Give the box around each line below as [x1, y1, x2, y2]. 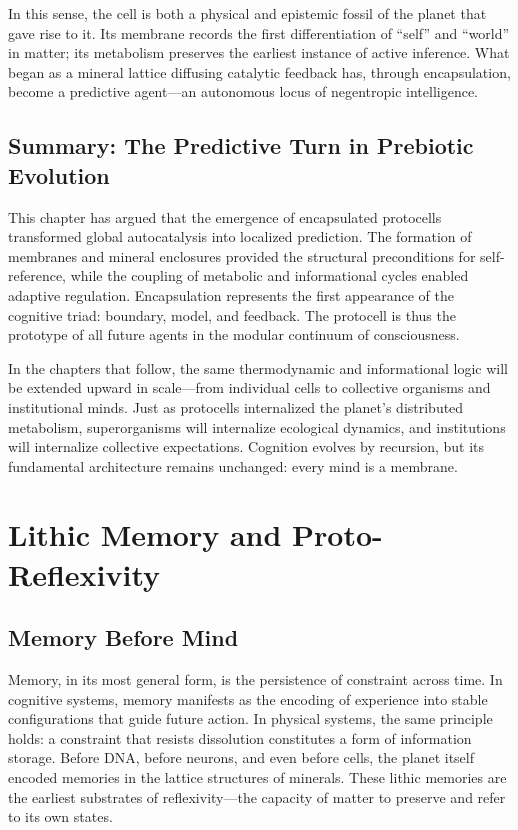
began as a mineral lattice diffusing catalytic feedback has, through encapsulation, [8, 61, 511, 82]
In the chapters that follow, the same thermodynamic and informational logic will [8, 357, 509, 378]
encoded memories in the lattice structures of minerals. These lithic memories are [8, 767, 507, 788]
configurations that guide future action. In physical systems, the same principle [8, 708, 493, 729]
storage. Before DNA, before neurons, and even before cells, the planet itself [8, 747, 474, 768]
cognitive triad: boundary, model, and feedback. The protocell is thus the [8, 304, 456, 325]
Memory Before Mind [8, 622, 239, 653]
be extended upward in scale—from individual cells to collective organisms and [8, 377, 491, 398]
